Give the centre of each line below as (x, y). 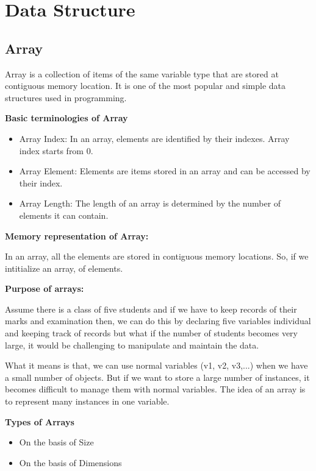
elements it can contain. (64, 215)
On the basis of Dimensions (70, 462)
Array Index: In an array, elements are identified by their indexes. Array (154, 138)
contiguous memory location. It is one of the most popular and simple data (145, 86)
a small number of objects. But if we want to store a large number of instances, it (157, 377)
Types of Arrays (40, 421)
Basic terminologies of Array (66, 118)
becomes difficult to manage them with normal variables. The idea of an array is (155, 389)
